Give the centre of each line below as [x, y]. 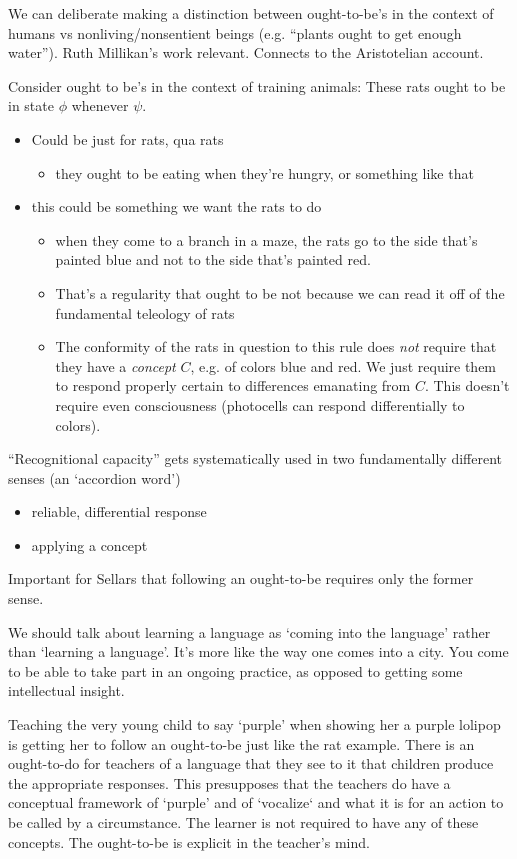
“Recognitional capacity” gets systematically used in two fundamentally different [255, 458]
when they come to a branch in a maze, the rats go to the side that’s [266, 239]
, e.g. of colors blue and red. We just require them [343, 365]
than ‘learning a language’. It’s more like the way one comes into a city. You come [258, 651]
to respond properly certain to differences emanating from [233, 385]
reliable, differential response [119, 511]
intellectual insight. [66, 690]
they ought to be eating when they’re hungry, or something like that [264, 172]
